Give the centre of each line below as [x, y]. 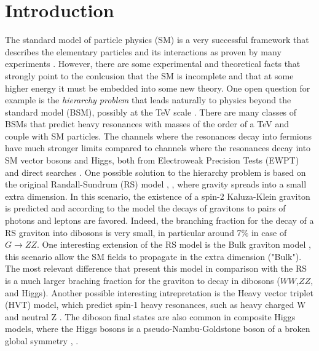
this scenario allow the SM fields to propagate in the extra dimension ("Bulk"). [153, 256]
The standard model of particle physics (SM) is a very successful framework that [157, 40]
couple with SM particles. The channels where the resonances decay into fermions [159, 136]
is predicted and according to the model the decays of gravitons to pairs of [145, 208]
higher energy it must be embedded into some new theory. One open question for [158, 88]
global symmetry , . [42, 340]
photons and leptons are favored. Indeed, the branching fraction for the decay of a [159, 220]
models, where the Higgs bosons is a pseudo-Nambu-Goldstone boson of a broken [158, 329]
